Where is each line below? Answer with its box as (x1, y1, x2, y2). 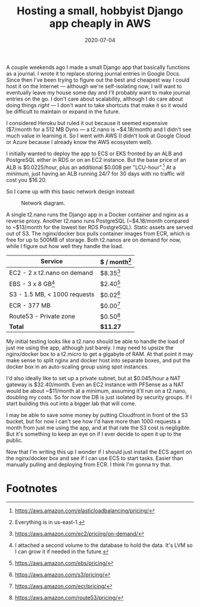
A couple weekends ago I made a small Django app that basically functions (6, 64, 190, 71)
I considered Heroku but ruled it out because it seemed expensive (6, 119, 168, 126)
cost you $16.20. (6, 176, 47, 183)
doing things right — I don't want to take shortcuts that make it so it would (6, 101, 187, 108)
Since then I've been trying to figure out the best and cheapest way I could (6, 76, 189, 83)
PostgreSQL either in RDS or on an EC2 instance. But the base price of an (6, 156, 186, 163)
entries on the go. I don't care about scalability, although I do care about (6, 95, 183, 102)
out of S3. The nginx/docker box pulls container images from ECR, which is (6, 230, 190, 237)
